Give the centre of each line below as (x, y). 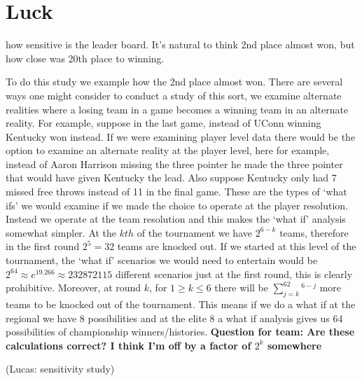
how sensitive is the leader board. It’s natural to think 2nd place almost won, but (180, 44)
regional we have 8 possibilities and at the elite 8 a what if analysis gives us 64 (174, 318)
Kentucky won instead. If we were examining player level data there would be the (181, 136)
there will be (241, 288)
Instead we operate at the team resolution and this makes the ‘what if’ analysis (176, 219)
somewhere (294, 345)
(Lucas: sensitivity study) (60, 369)
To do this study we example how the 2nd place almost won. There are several (174, 82)
